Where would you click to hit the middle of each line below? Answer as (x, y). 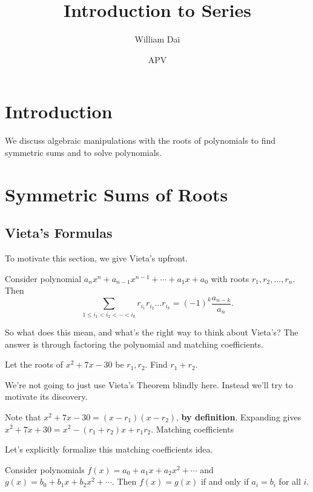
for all (290, 481)
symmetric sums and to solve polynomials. (84, 152)
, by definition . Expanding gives (239, 416)
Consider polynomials (45, 469)
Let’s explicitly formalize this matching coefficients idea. (109, 449)
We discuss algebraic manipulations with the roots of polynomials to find (140, 140)
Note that (23, 416)
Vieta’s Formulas (59, 233)
